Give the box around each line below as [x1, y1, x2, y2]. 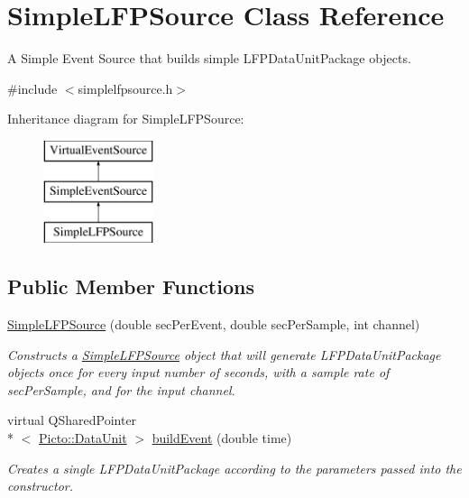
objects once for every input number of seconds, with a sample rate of [7, 363, 390, 382]
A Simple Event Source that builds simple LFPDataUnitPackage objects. [7, 49, 411, 68]
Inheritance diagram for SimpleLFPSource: [7, 109, 244, 128]
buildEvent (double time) [152, 429, 292, 447]
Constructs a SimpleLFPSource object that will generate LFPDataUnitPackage [7, 345, 441, 364]
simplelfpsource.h [78, 78, 173, 97]
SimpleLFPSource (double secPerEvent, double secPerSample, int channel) [7, 315, 420, 334]
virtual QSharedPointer [7, 410, 137, 429]
